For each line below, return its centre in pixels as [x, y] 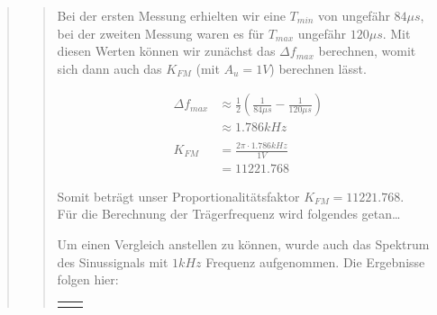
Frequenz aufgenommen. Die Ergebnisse [315, 261]
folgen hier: [88, 279]
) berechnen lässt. [318, 68]
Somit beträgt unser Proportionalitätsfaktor [178, 196]
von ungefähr [354, 15]
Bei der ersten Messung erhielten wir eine [171, 15]
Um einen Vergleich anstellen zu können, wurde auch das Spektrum [243, 244]
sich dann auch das [109, 68]
